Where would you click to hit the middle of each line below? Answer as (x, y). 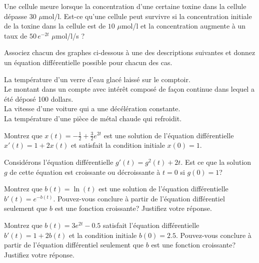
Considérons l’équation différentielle (59, 162)
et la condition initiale (103, 235)
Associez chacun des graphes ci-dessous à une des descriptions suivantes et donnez (130, 52)
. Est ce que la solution (216, 162)
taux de (16, 35)
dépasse (16, 16)
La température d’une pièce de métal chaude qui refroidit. (93, 118)
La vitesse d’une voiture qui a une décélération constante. (92, 108)
